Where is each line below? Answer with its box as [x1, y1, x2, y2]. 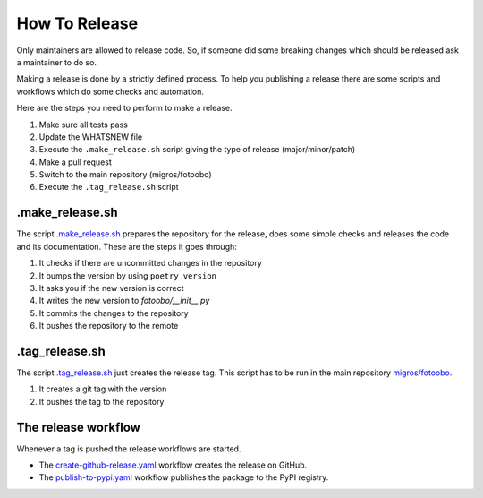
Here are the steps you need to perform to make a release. [16, 103, 233, 114]
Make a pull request [38, 157, 112, 167]
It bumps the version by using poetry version [38, 270, 216, 281]
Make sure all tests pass [38, 119, 129, 130]
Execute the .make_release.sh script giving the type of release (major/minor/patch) [38, 144, 356, 155]
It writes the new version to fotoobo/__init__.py [38, 296, 210, 306]
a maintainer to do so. [16, 56, 97, 67]
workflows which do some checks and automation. [16, 86, 205, 97]
